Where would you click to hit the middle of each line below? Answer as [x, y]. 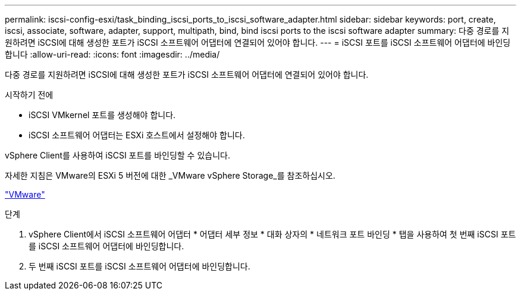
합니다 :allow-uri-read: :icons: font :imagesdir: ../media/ [112, 54]
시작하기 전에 [29, 95]
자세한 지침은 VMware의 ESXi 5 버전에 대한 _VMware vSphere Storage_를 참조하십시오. [170, 175]
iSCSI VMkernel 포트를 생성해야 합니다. [102, 115]
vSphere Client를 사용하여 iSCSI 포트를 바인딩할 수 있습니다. [117, 155]
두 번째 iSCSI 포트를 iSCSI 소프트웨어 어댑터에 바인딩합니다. [139, 266]
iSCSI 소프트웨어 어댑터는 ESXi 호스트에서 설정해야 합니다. [137, 135]
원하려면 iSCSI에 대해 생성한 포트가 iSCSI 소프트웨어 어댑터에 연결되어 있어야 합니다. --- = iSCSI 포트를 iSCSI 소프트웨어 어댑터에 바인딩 [258, 42]
